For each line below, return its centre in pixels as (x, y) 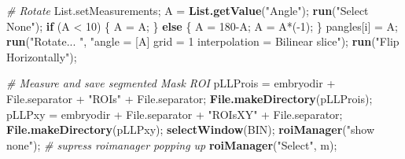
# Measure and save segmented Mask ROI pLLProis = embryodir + (171, 83)
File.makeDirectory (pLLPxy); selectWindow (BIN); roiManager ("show (191, 129)
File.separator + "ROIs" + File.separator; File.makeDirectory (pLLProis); (190, 98)
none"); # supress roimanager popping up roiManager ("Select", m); (172, 144)
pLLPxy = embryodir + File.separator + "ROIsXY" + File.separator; (175, 114)
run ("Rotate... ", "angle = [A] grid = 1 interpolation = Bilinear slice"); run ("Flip (203, 41)
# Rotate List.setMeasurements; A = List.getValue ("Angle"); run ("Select (188, 10)
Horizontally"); (42, 56)
